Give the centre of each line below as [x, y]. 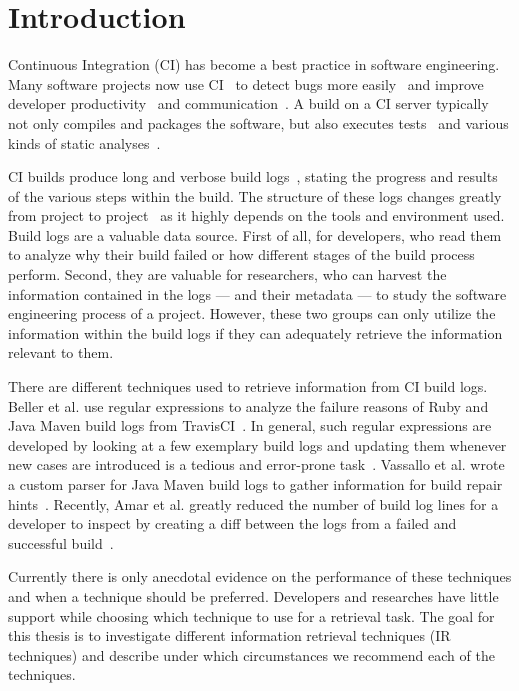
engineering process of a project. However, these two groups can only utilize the [252, 313]
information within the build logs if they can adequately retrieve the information [255, 332]
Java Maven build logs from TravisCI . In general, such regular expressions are [250, 425]
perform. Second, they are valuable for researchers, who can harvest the [227, 274]
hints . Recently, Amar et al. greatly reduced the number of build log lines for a [253, 503]
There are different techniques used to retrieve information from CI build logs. [248, 386]
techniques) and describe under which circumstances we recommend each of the [251, 654]
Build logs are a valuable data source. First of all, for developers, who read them [255, 234]
